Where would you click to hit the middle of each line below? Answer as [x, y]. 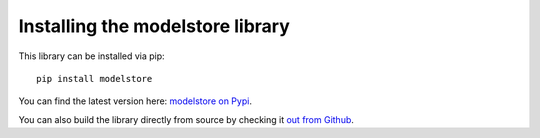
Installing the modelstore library [154, 26]
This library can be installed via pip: [91, 56]
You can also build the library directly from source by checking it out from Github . [186, 119]
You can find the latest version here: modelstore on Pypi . [135, 101]
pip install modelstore [94, 78]
